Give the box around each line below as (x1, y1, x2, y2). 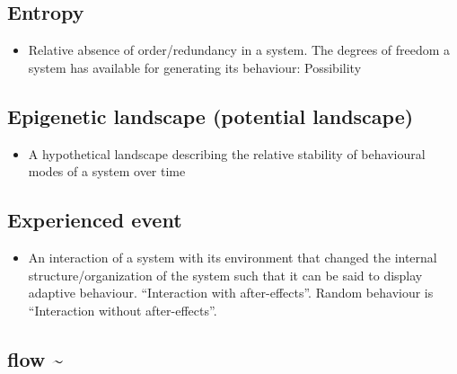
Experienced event (7, 206, 182, 234)
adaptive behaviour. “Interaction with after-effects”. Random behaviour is (28, 283, 434, 302)
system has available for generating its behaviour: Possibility (28, 58, 362, 76)
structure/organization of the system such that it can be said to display (28, 265, 423, 284)
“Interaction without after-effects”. (28, 300, 217, 319)
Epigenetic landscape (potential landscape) (7, 102, 414, 129)
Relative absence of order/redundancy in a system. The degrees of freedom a (28, 40, 451, 59)
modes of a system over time (28, 162, 186, 181)
